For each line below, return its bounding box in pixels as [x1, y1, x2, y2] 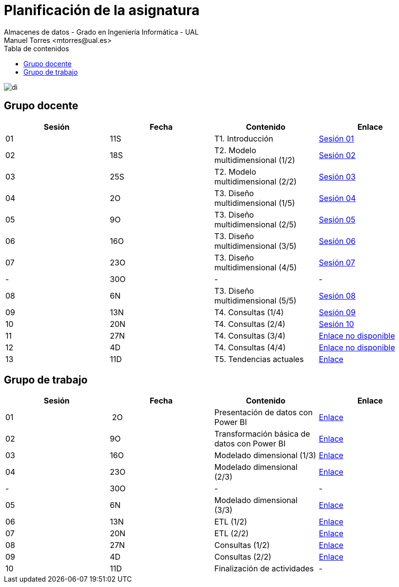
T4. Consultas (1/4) [214, 307, 284, 317]
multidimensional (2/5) [214, 219, 297, 229]
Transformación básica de [214, 429, 310, 439]
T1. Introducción [214, 133, 273, 143]
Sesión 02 [319, 150, 356, 160]
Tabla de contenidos [4, 44, 69, 53]
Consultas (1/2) [214, 540, 270, 550]
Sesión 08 [319, 290, 356, 301]
